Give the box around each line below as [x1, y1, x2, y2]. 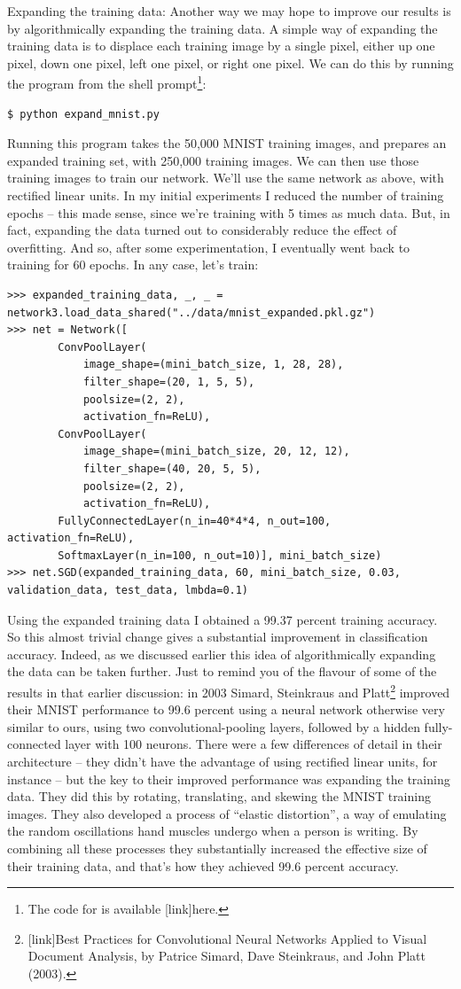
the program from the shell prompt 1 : [7, 72, 207, 93]
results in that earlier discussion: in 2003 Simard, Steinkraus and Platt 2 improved [7, 681, 450, 701]
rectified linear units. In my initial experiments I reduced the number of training [7, 186, 444, 204]
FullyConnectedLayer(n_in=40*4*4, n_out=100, [58, 514, 332, 527]
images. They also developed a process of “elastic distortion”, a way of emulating [7, 804, 447, 822]
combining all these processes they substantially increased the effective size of [7, 839, 427, 858]
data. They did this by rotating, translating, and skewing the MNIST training [7, 787, 431, 806]
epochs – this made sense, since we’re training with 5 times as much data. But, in [7, 203, 450, 222]
